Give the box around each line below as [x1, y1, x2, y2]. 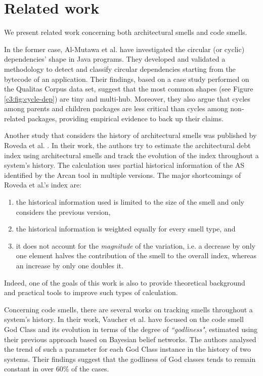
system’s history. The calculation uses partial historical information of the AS [4, 160, 245, 170]
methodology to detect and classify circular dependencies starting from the [4, 63, 236, 74]
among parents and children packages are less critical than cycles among [4, 103, 228, 114]
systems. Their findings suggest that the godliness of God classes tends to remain [4, 353, 256, 364]
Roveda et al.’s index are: [4, 179, 82, 190]
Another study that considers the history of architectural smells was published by [4, 130, 257, 140]
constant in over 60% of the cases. [4, 363, 109, 374]
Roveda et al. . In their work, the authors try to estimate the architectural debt [4, 140, 251, 151]
